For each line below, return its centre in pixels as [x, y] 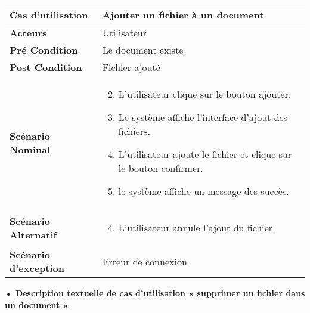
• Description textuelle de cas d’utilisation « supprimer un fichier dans [155, 293]
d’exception [37, 268]
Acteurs [28, 32]
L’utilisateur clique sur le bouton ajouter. [205, 94]
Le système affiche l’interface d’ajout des [203, 117]
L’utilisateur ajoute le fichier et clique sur [205, 154]
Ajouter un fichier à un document [183, 15]
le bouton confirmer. [161, 168]
